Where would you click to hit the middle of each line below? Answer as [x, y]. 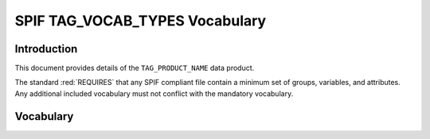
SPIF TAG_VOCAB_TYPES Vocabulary [141, 21]
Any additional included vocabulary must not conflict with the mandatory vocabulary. [154, 93]
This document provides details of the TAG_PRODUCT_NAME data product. [135, 68]
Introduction [46, 49]
